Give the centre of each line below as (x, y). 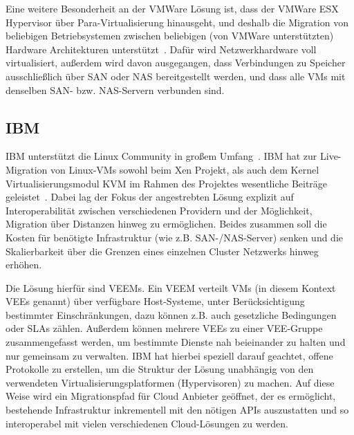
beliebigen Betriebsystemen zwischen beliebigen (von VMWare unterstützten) (170, 36)
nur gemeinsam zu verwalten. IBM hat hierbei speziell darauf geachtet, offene (169, 355)
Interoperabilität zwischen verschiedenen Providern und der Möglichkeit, (159, 210)
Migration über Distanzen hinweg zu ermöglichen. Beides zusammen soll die (166, 224)
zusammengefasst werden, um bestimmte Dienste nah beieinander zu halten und (176, 342)
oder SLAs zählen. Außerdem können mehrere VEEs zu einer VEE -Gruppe (164, 328)
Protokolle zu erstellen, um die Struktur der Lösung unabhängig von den (160, 369)
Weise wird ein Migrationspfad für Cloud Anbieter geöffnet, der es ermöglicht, (171, 396)
